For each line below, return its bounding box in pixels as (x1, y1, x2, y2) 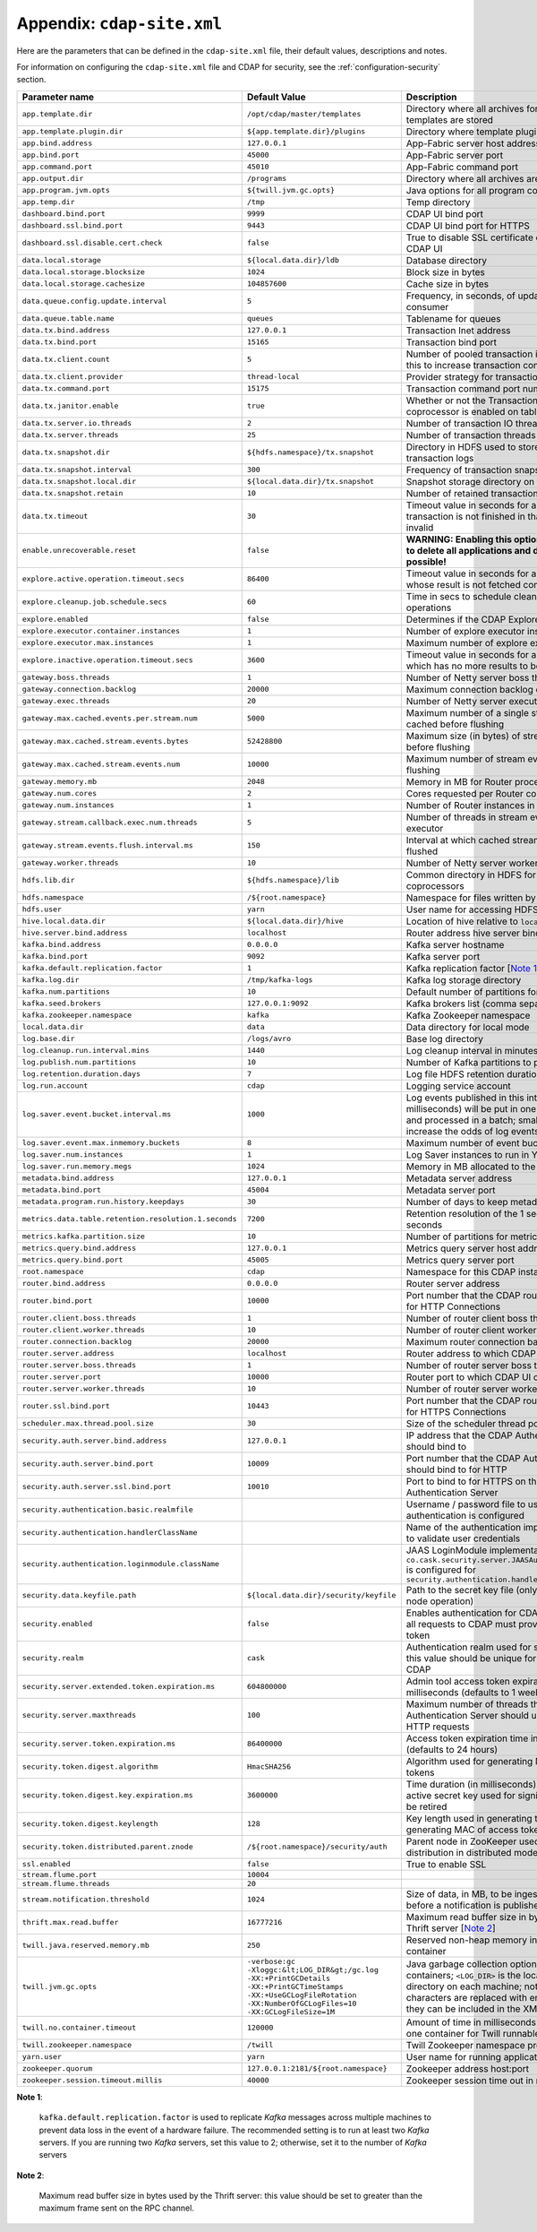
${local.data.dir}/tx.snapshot (246, 477, 375, 487)
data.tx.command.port (21, 383, 111, 393)
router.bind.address (21, 1279, 107, 1288)
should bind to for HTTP (405, 1463, 507, 1476)
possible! (405, 556, 447, 568)
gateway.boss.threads (21, 673, 111, 683)
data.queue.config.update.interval (21, 297, 167, 306)
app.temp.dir (21, 197, 75, 207)
